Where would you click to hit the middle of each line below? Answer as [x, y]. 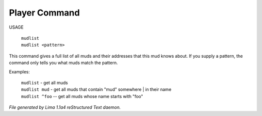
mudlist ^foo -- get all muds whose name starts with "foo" [82, 96]
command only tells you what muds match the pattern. [64, 63]
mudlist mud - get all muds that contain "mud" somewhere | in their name [96, 89]
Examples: [19, 72]
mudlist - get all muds [44, 83]
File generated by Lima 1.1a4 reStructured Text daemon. [65, 107]
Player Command [44, 13]
